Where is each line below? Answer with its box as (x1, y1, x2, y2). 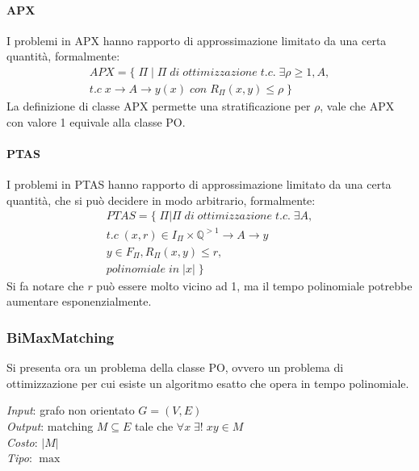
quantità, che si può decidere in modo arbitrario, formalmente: (6, 191, 316, 208)
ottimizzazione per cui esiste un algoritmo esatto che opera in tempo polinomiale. (6, 374, 409, 391)
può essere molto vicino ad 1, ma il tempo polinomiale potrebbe (96, 277, 413, 294)
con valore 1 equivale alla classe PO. (6, 113, 186, 130)
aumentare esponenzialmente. (6, 293, 152, 310)
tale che (135, 418, 174, 435)
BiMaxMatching (6, 327, 115, 347)
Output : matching (6, 418, 94, 435)
